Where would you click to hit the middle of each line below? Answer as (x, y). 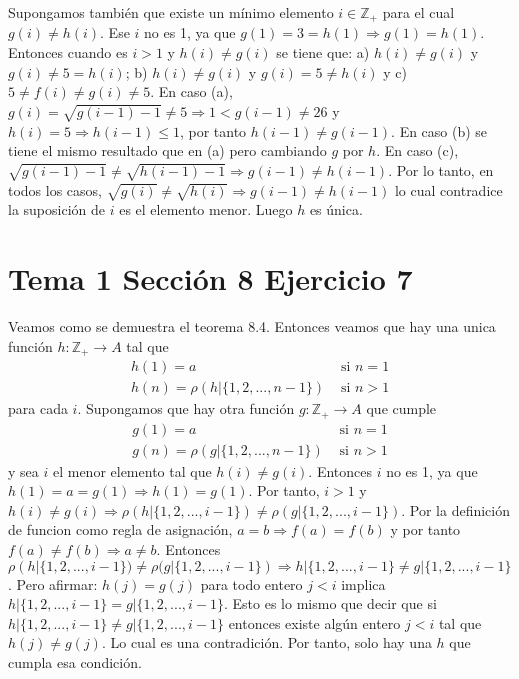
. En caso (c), (417, 150)
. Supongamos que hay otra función (186, 408)
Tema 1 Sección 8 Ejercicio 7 (210, 278)
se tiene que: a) (323, 52)
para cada (38, 408)
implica (363, 583)
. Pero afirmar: (53, 583)
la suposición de (56, 209)
